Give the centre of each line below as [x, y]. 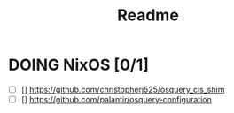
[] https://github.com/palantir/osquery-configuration [116, 99]
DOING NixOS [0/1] [79, 65]
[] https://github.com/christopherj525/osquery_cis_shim [123, 89]
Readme [148, 15]
